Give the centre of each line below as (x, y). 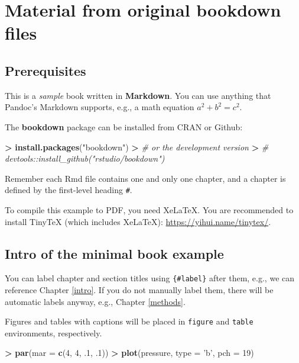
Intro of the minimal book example (114, 253)
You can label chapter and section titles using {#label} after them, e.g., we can (150, 278)
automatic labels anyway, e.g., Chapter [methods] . (95, 301)
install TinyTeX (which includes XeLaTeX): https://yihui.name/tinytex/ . (138, 221)
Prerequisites (45, 70)
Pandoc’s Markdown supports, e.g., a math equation (100, 107)
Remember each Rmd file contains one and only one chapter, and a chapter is (145, 178)
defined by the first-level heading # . (69, 190)
